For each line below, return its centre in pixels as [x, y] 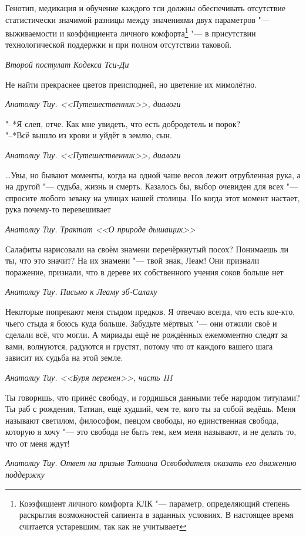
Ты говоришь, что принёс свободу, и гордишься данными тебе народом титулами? [153, 397]
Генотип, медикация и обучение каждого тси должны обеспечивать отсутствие [146, 8]
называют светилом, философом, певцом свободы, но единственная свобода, [142, 420]
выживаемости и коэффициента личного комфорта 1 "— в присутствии [131, 32]
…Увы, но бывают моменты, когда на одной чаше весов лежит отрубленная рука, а [153, 174]
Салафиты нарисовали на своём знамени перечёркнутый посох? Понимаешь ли [147, 249]
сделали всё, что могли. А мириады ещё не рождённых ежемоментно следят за [147, 334]
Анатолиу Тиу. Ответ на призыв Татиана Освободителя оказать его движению [151, 463]
